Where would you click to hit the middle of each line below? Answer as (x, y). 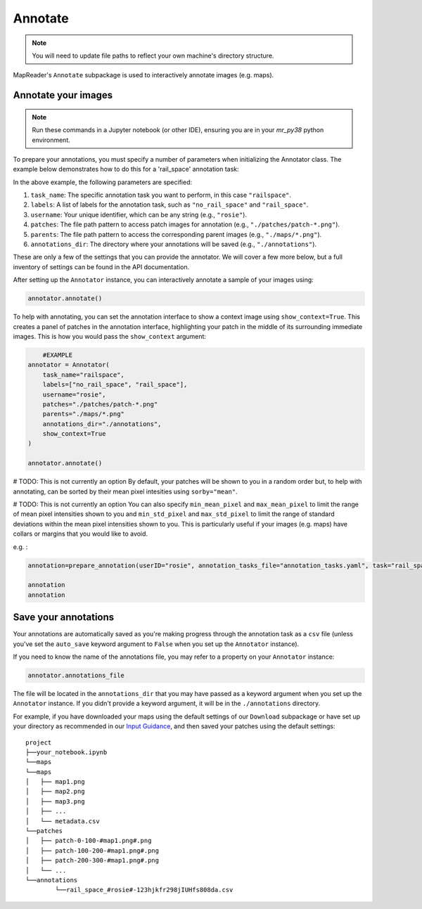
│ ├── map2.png (55, 792)
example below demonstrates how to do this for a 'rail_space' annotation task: (126, 169)
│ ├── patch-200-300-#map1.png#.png (92, 860)
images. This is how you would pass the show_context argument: (110, 336)
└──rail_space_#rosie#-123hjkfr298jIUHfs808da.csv (144, 890)
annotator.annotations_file (76, 675)
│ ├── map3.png (55, 801)
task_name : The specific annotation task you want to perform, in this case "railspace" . (161, 195)
